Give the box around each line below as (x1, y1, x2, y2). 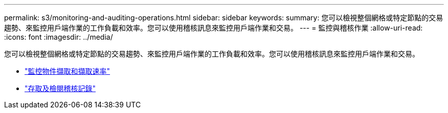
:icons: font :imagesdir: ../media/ (4, 33, 113, 41)
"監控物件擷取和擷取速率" (25, 67, 110, 75)
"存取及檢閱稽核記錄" (25, 84, 96, 93)
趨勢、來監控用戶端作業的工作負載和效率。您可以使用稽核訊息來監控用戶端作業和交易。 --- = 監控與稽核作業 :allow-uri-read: (4, 23, 423, 32)
